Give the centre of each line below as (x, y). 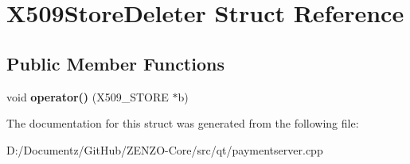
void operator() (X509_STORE (88, 96)
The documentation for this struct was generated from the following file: (183, 123)
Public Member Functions (115, 63)
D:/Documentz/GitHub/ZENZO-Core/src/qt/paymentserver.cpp (165, 149)
